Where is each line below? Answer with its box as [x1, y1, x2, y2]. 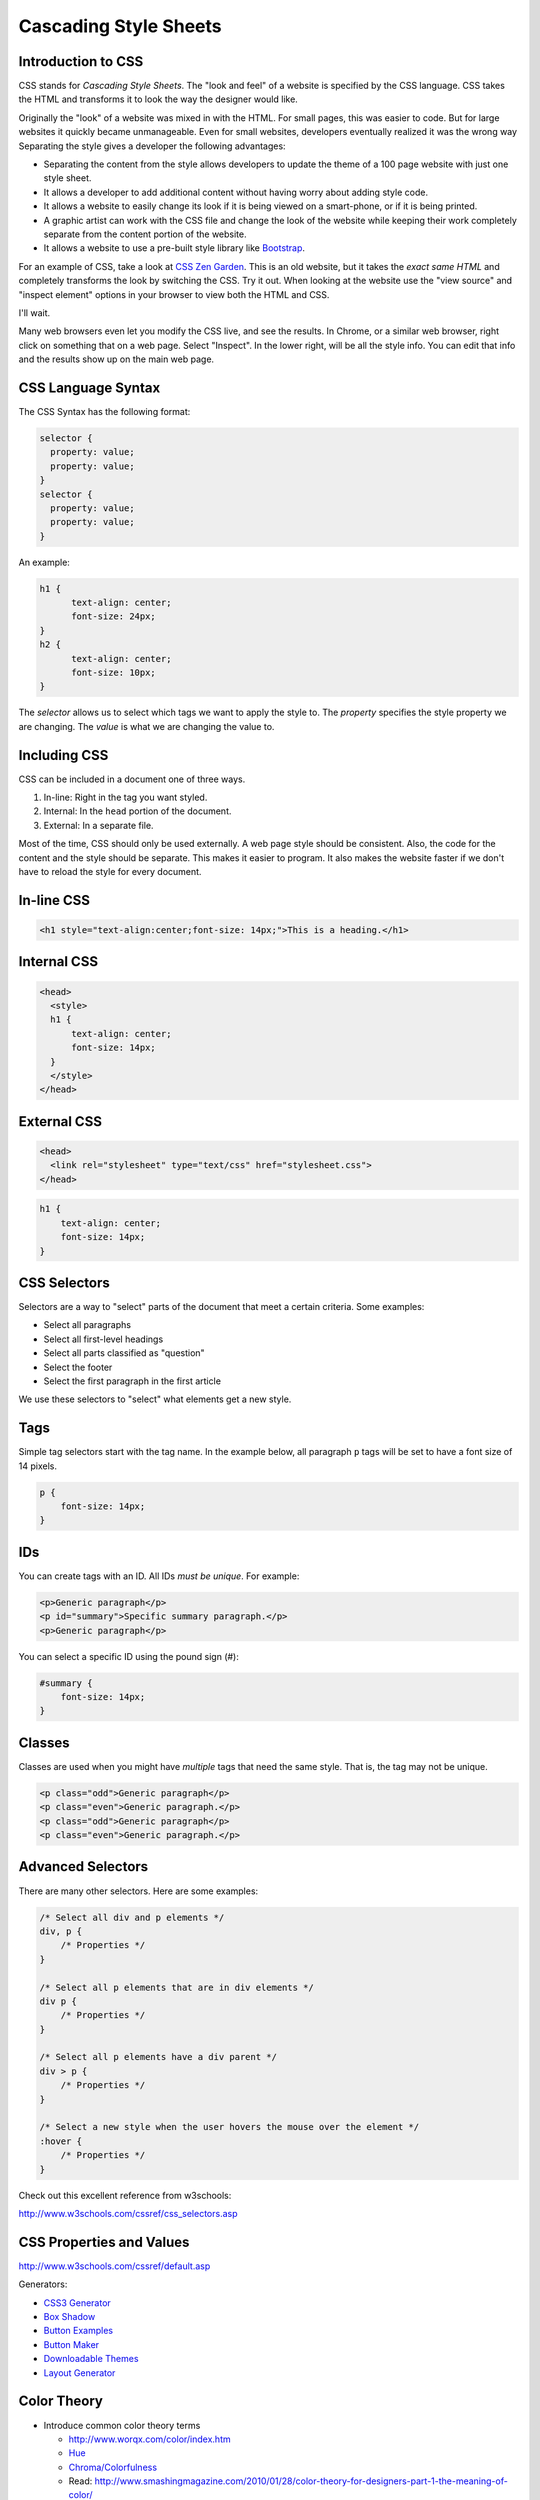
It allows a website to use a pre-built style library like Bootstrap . [43, 242, 305, 254]
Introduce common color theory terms [43, 2419, 201, 2431]
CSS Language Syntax [18, 379, 161, 396]
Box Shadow [43, 2311, 96, 2323]
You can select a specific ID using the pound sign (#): [18, 1650, 240, 1662]
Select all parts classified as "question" [43, 1347, 205, 1359]
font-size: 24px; [71, 611, 157, 622]
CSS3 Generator [43, 2296, 112, 2309]
